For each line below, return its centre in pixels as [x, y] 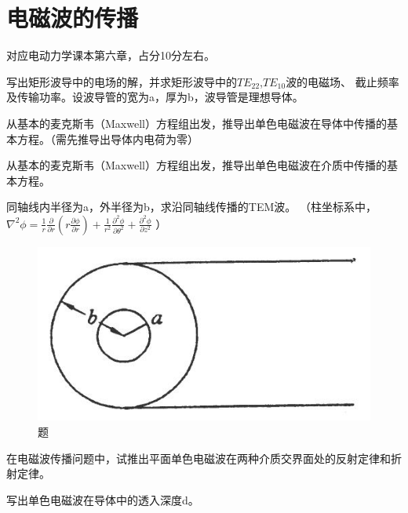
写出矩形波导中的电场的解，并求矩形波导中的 [122, 81]
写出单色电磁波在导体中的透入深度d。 [103, 499]
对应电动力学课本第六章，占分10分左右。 [111, 55]
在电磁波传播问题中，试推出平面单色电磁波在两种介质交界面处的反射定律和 [199, 458]
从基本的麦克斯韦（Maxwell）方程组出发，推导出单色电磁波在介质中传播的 [197, 165]
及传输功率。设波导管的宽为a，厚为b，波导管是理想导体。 [155, 97]
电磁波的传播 [73, 18]
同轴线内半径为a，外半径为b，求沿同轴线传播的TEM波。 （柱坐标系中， [191, 207]
